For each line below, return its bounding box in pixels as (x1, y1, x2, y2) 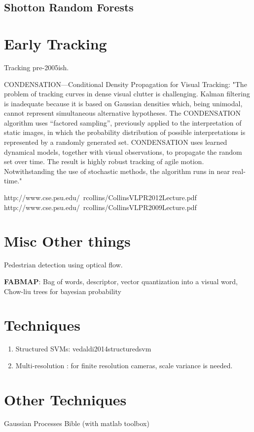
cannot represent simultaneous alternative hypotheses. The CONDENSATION (4, 108, 241, 118)
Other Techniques (4, 389, 127, 409)
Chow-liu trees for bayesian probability (4, 286, 121, 296)
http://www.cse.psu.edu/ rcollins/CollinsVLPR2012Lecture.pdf (4, 192, 197, 203)
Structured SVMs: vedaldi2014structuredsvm (15, 344, 151, 354)
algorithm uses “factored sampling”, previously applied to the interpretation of (4, 117, 242, 128)
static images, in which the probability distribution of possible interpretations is (4, 127, 246, 137)
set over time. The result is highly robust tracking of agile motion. (4, 156, 204, 167)
